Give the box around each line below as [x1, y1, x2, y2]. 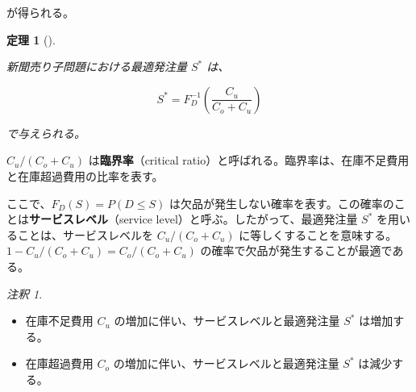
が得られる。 [6, 4, 74, 20]
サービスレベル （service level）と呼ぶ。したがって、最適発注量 [29, 211, 358, 227]
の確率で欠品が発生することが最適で [200, 242, 393, 259]
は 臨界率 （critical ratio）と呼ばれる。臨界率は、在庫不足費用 [88, 152, 410, 169]
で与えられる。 [6, 124, 85, 141]
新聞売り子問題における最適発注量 [6, 58, 187, 75]
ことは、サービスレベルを [17, 226, 153, 243]
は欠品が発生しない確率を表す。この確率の [169, 194, 394, 211]
